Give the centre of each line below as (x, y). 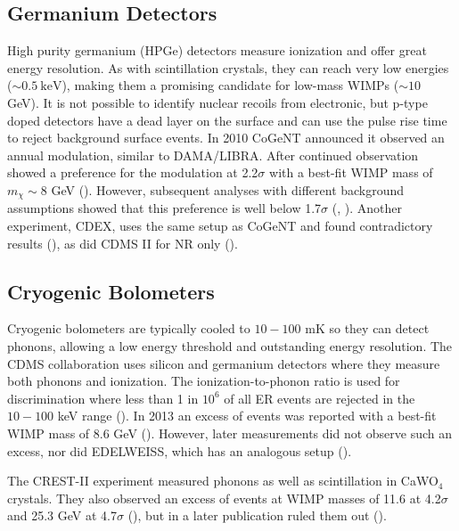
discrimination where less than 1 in (103, 398)
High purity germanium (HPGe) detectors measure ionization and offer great (217, 50)
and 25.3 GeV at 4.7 (62, 515)
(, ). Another (367, 208)
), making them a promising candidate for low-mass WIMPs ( (230, 85)
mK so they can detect (367, 328)
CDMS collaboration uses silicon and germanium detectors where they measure (224, 363)
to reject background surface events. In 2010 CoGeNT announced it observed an (226, 138)
